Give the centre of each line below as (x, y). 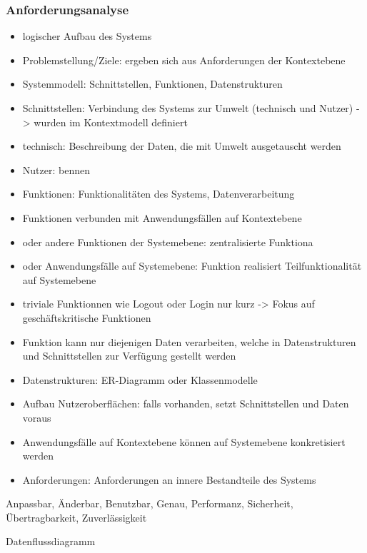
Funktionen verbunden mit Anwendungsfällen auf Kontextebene (162, 217)
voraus (37, 417)
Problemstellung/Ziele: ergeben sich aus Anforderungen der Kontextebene (184, 60)
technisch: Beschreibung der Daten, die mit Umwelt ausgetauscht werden (182, 146)
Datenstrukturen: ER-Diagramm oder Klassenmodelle (140, 379)
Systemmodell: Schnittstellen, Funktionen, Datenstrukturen (152, 84)
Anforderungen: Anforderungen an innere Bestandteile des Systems (169, 479)
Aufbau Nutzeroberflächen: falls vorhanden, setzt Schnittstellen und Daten (186, 404)
